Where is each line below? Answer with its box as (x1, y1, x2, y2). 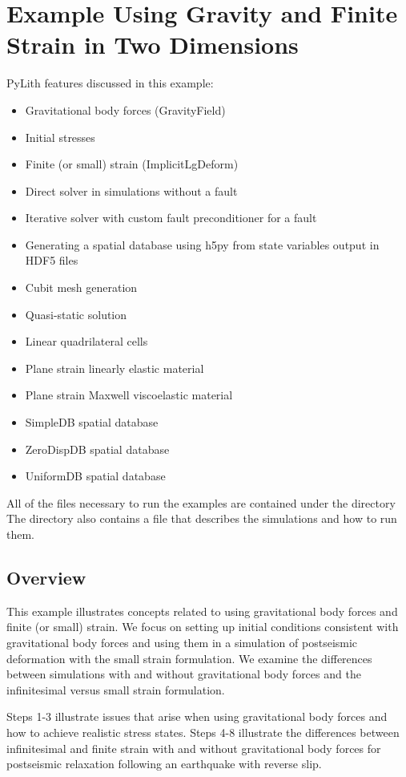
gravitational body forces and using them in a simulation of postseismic (6, 633, 358, 650)
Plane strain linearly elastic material (25, 359, 204, 376)
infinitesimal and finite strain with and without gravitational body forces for (6, 739, 381, 756)
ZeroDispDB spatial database (25, 440, 170, 457)
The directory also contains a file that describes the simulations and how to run (6, 510, 397, 527)
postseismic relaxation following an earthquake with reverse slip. (6, 755, 322, 772)
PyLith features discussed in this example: (6, 75, 214, 91)
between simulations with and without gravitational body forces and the (6, 666, 361, 682)
